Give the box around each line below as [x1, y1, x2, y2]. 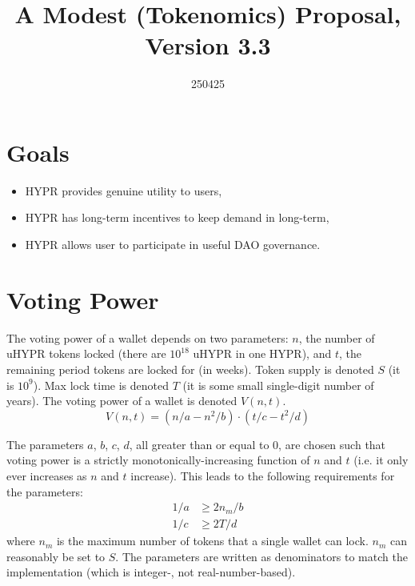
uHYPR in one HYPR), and [193, 345, 332, 362]
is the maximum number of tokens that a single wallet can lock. [56, 532, 369, 549]
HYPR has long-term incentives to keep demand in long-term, [25, 209, 329, 226]
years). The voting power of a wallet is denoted [6, 392, 237, 409]
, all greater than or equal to [129, 435, 269, 452]
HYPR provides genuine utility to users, [25, 182, 222, 199]
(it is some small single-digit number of [182, 376, 374, 393]
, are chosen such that [278, 435, 386, 452]
